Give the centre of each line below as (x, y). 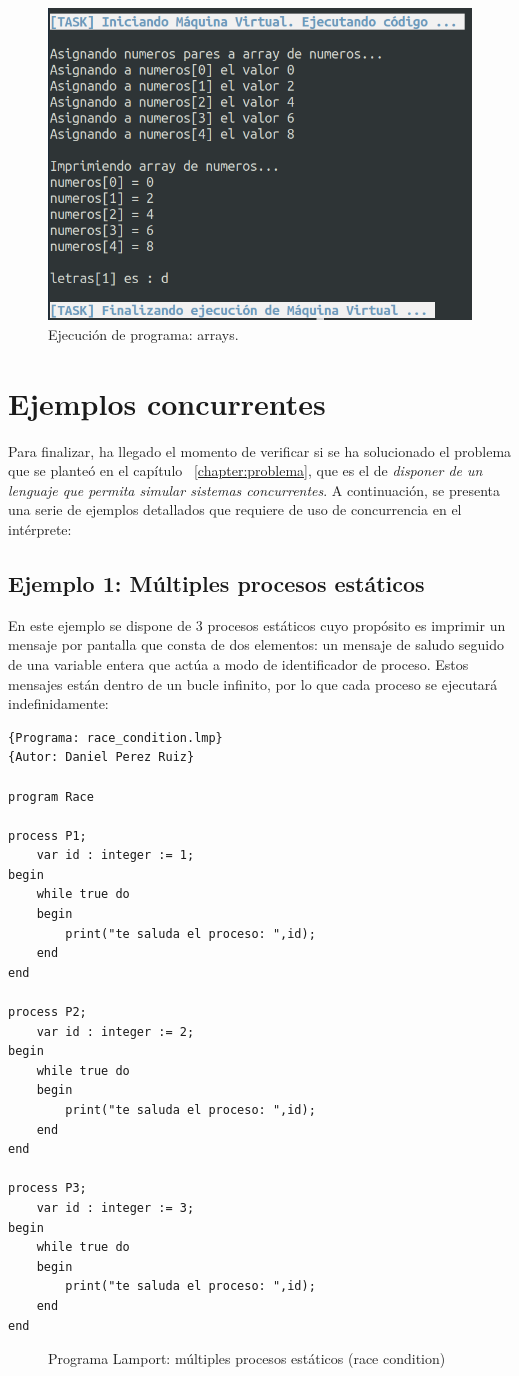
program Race (51, 796)
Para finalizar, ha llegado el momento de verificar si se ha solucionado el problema (260, 450)
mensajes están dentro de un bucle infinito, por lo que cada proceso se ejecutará (253, 683)
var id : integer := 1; (115, 855)
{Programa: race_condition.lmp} (115, 737)
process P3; (47, 1188)
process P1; (47, 835)
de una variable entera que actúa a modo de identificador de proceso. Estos (238, 663)
